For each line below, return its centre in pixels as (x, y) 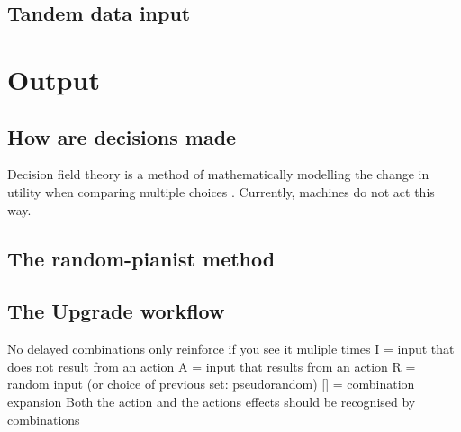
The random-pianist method (141, 258)
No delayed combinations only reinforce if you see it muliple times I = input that (231, 349)
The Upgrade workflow (116, 311)
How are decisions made (122, 136)
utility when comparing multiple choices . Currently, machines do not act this (221, 191)
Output (54, 79)
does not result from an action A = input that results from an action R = (212, 366)
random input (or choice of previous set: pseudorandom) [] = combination (211, 384)
